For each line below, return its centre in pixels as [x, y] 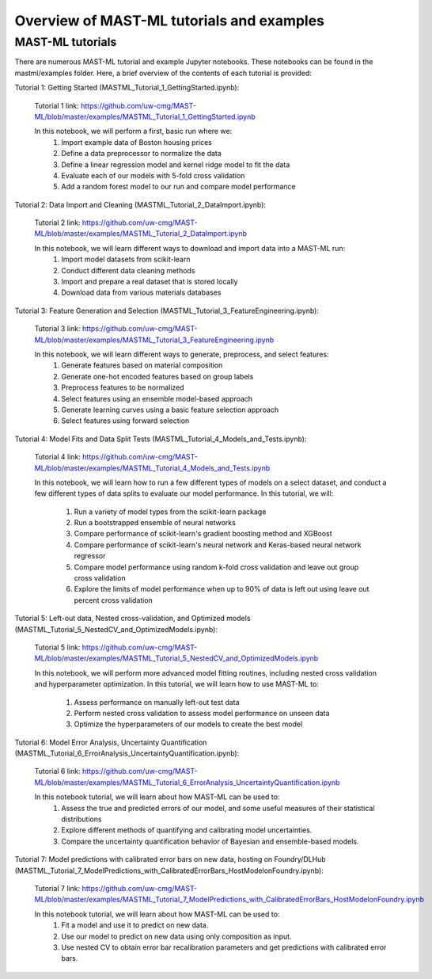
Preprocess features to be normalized [123, 387]
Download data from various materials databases [141, 292]
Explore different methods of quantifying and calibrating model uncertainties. [187, 830]
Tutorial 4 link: [57, 457]
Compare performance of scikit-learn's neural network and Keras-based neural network [218, 545]
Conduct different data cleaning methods [128, 270]
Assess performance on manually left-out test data [157, 702]
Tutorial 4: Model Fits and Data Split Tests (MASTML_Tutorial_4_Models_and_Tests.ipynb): [161, 439]
